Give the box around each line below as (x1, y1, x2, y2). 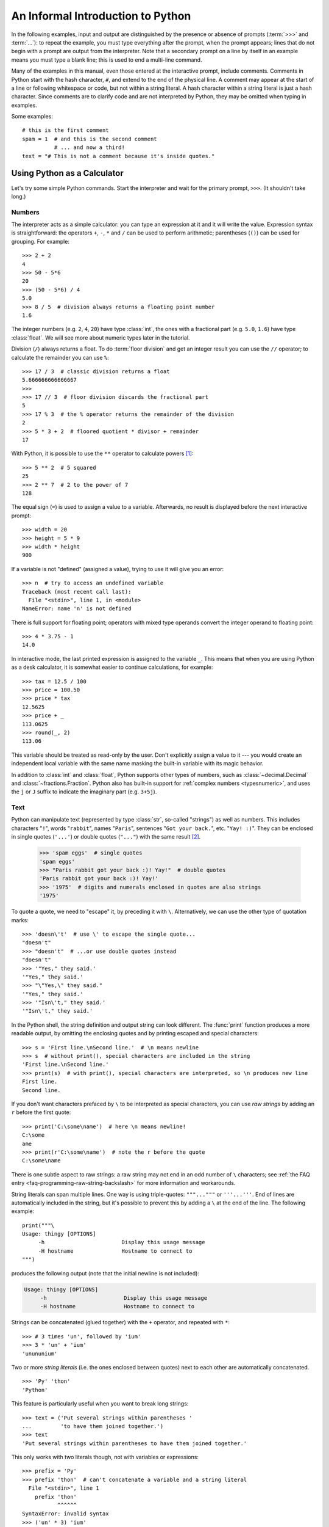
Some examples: (11, 113, 53, 120)
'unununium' (22, 1350, 58, 1357)
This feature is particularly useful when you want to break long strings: (11, 1400, 189, 1407)
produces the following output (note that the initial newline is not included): (11, 1269, 199, 1277)
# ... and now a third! (54, 144, 125, 151)
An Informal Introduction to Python (11, 9, 191, 23)
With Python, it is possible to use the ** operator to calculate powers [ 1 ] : (11, 450, 194, 457)
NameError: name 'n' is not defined (22, 605, 132, 612)
